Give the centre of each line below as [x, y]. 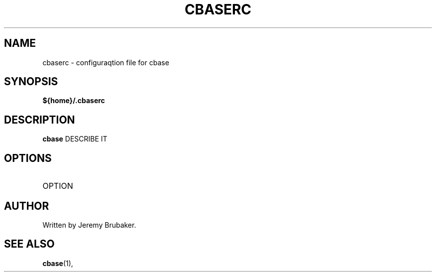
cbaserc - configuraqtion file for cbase [106, 62]
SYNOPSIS [31, 82]
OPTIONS [28, 158]
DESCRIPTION [40, 120]
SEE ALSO [29, 244]
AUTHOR [27, 206]
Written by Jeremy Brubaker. [89, 225]
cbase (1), [58, 263]
